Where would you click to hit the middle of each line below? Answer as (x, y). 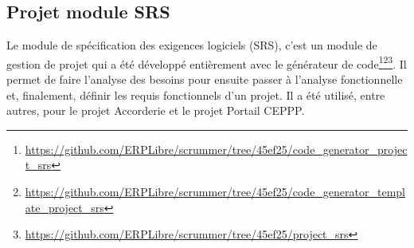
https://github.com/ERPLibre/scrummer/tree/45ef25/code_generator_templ (215, 192)
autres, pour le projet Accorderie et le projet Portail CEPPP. (156, 110)
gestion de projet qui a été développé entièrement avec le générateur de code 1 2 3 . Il (207, 62)
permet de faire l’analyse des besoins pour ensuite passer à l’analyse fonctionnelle (205, 79)
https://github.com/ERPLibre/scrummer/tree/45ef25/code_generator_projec (216, 149)
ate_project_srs (64, 207)
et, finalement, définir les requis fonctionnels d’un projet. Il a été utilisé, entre (196, 94)
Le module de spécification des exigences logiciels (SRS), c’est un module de (192, 45)
